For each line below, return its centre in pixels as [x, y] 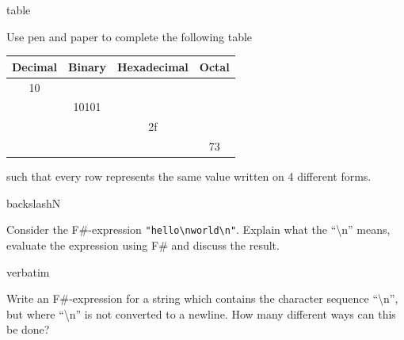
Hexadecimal [152, 66]
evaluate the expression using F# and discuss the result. [143, 245]
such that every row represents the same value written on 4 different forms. [189, 176]
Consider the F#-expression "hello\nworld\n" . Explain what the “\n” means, [198, 229]
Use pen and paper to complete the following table [130, 36]
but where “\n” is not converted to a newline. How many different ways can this [201, 313]
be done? [28, 329]
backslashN [34, 202]
